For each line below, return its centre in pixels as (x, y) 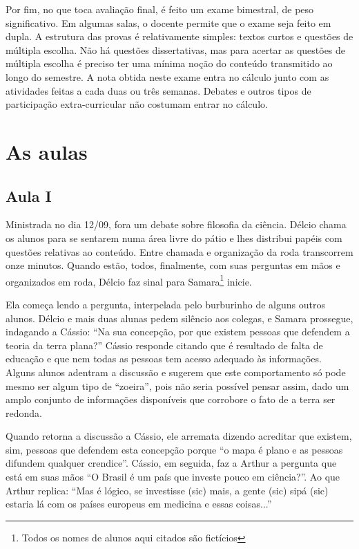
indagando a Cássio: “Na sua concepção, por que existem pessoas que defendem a (178, 332)
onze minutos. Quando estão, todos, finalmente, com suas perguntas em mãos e (173, 265)
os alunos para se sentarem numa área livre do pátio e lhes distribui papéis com (174, 238)
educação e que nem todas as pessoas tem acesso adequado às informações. (164, 359)
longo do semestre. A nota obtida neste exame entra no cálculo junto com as (167, 76)
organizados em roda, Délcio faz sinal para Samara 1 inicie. (129, 280)
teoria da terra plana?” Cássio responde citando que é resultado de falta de (164, 345)
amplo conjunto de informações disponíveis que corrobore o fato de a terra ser (171, 399)
